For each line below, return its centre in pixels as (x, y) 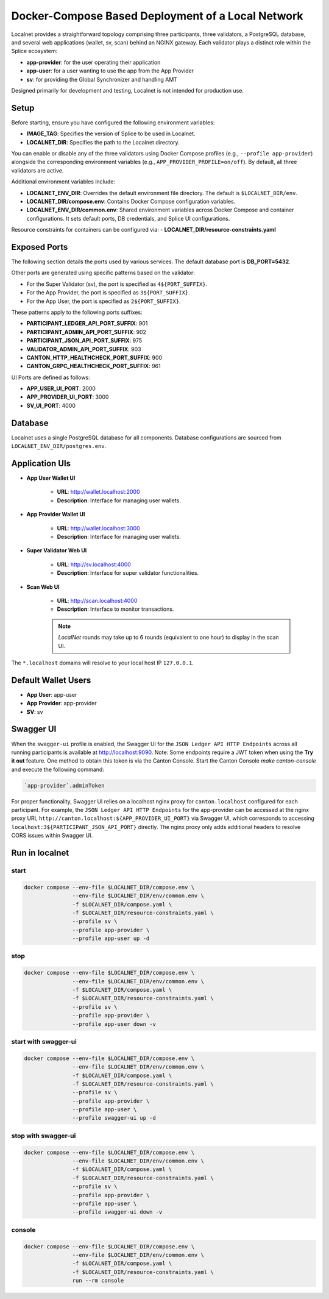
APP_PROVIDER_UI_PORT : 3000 (68, 397)
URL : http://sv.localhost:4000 (94, 564)
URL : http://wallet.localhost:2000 (98, 492)
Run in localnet (40, 853)
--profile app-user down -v (114, 1024)
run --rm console (98, 1281)
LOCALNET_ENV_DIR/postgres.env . (59, 446)
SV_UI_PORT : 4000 (51, 405)
